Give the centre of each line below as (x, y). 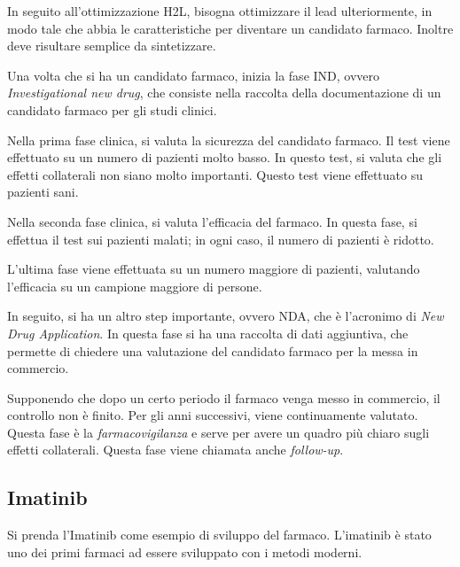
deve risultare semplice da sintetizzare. (112, 46)
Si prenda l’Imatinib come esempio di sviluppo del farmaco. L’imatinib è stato (219, 535)
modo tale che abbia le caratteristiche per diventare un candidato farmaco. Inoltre (230, 28)
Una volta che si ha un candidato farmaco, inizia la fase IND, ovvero (194, 75)
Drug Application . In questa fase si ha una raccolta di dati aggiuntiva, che (208, 333)
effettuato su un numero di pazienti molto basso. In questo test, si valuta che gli (225, 157)
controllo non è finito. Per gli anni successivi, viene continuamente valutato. (213, 415)
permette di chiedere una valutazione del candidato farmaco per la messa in (213, 350)
